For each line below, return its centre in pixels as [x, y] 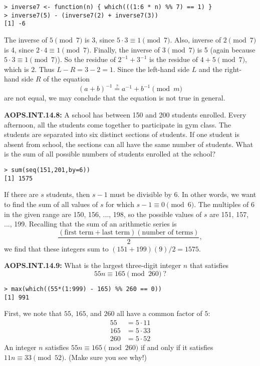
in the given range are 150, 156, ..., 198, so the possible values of [103, 214]
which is [17, 69]
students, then [68, 194]
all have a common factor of [160, 313]
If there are [21, 194]
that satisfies [209, 265]
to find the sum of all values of [51, 204]
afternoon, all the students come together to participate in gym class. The [118, 124]
